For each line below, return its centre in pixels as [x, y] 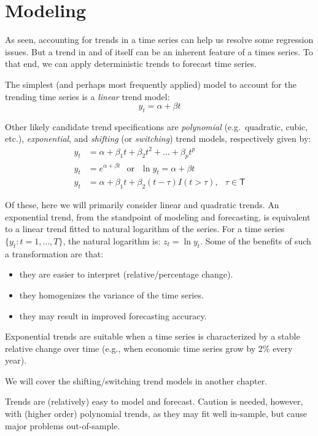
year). [16, 360]
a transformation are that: [54, 253]
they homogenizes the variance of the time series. [111, 294]
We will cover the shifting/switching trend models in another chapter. [136, 380]
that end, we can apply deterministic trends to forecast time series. [131, 64]
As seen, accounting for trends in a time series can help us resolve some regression [159, 40]
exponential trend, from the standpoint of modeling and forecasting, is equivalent [158, 216]
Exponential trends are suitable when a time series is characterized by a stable [153, 336]
